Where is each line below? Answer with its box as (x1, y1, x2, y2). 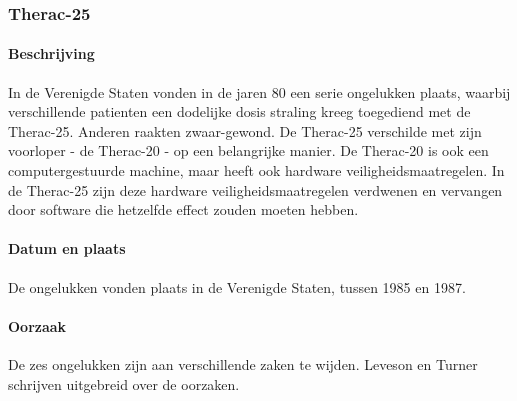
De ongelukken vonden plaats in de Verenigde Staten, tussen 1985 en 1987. (8, 276, 466, 297)
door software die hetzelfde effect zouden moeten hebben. (8, 199, 359, 220)
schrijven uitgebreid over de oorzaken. (8, 373, 240, 394)
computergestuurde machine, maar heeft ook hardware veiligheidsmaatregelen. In (8, 160, 505, 181)
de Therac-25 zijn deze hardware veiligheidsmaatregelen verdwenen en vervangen (8, 179, 503, 200)
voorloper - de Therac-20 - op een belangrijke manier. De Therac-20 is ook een (8, 140, 489, 161)
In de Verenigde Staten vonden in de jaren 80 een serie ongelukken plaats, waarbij (8, 81, 511, 102)
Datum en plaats (8, 238, 126, 259)
